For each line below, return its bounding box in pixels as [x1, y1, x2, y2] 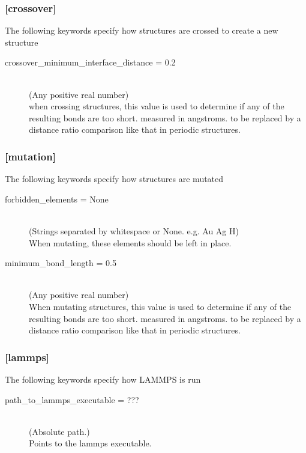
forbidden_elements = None [5, 192, 109, 205]
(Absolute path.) [29, 425, 90, 437]
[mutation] [5, 148, 56, 163]
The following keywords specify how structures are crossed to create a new [5, 24, 278, 37]
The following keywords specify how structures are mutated [5, 172, 224, 185]
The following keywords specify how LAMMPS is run [5, 372, 201, 385]
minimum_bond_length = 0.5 [5, 257, 116, 269]
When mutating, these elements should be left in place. [29, 236, 232, 249]
